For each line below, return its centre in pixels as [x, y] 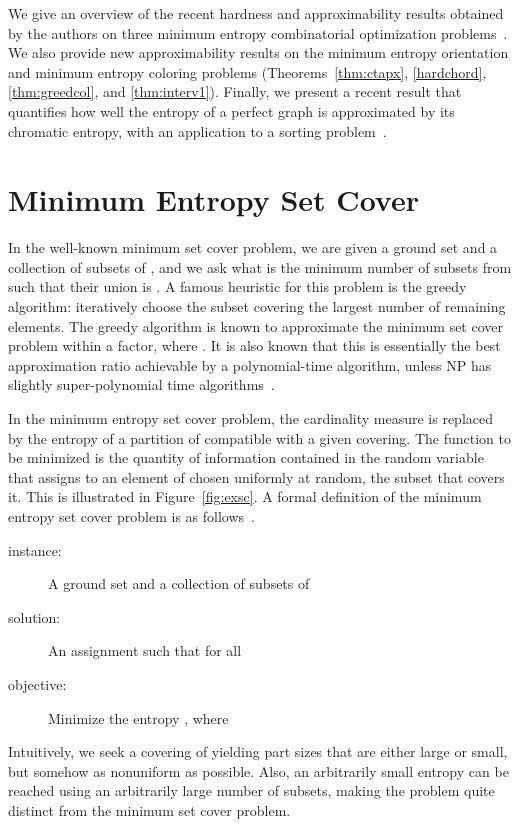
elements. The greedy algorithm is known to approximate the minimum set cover [255, 325]
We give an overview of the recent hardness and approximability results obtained [256, 13]
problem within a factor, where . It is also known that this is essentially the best [254, 345]
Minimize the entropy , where [138, 717]
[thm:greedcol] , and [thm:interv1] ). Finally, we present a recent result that [235, 91]
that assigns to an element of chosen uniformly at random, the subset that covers [256, 476]
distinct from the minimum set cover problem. [149, 809]
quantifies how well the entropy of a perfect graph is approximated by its [231, 110]
